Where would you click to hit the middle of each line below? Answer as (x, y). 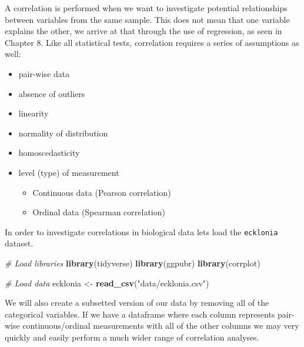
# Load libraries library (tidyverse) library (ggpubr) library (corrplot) (133, 263)
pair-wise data (44, 73)
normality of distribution (63, 133)
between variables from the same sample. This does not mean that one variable (147, 19)
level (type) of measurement (69, 172)
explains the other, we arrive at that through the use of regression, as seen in (143, 31)
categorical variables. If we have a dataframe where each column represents (140, 314)
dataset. (19, 243)
